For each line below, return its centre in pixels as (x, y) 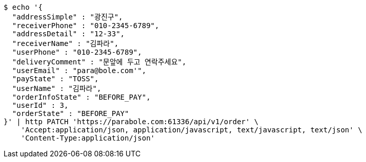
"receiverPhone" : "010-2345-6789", (86, 26)
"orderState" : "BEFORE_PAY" (70, 113)
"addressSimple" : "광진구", (67, 17)
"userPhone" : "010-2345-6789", (77, 52)
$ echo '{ (23, 7)
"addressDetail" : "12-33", (68, 34)
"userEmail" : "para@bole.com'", (79, 71)
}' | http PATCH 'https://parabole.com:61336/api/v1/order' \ (131, 122)
